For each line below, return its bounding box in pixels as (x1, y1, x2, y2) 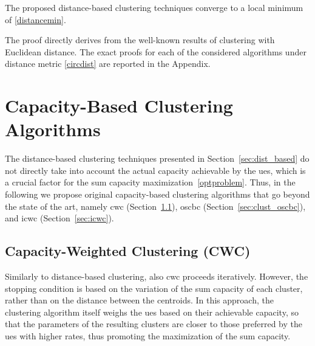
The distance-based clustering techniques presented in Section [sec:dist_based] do (5, 152, 310, 165)
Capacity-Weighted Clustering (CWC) (5, 241, 251, 260)
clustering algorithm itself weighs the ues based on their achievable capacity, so (5, 305, 299, 318)
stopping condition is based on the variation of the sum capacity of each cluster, (5, 282, 303, 294)
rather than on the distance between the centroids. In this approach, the (5, 294, 274, 306)
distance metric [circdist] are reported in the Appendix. (5, 57, 211, 70)
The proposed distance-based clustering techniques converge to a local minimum (5, 1, 303, 13)
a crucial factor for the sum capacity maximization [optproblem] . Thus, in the (5, 176, 296, 189)
